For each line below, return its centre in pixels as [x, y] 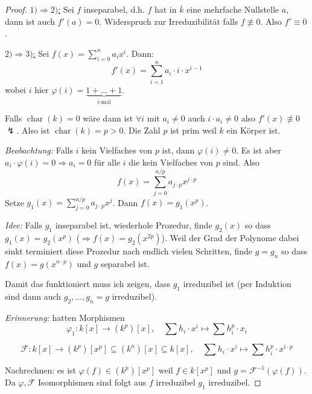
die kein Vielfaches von [171, 162]
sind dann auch [33, 296]
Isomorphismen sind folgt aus [92, 382]
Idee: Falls [24, 224]
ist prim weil [193, 130]
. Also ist [33, 130]
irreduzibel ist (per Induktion [237, 284]
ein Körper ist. [253, 130]
